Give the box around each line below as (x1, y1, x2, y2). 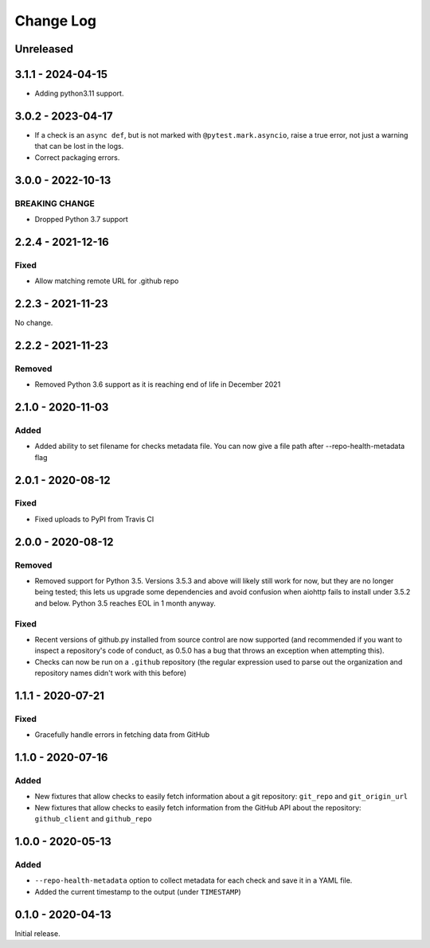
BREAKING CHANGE (14, 197, 95, 209)
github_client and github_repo (34, 814, 152, 824)
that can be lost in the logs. (34, 142, 124, 151)
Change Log (14, 12, 97, 29)
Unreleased (14, 42, 74, 56)
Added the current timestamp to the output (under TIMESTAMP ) (34, 887, 242, 896)
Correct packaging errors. (34, 152, 120, 162)
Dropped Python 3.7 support (34, 214, 129, 224)
